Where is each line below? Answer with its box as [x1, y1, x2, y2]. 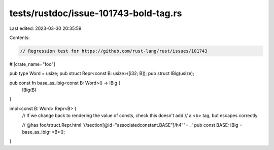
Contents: [9, 34, 30, 41]
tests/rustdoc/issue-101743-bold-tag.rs [9, 8, 182, 19]
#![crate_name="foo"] [9, 61, 55, 67]
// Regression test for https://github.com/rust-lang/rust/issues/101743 [20, 48, 208, 54]
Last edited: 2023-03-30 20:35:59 [9, 25, 82, 31]
